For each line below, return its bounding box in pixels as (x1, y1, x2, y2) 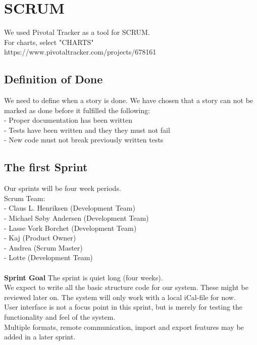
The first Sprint (4, 159, 88, 175)
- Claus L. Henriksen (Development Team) (4, 203, 135, 213)
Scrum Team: (4, 192, 45, 203)
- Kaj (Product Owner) (4, 232, 76, 243)
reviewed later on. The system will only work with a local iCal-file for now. (4, 291, 236, 302)
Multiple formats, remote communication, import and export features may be (4, 321, 244, 332)
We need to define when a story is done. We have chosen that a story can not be (4, 95, 253, 106)
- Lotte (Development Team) (4, 252, 93, 263)
